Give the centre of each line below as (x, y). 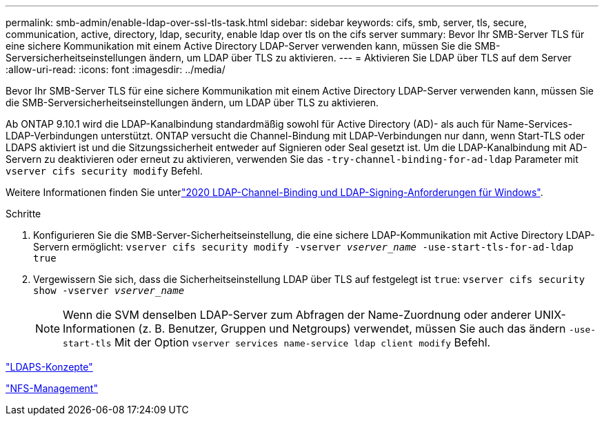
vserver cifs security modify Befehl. (104, 171)
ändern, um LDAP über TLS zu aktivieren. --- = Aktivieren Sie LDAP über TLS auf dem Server (360, 58)
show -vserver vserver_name (109, 291)
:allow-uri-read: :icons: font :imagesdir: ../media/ (115, 69)
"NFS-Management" (52, 388)
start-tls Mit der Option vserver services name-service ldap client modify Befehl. (277, 342)
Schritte (23, 214)
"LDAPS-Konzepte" (49, 367)
